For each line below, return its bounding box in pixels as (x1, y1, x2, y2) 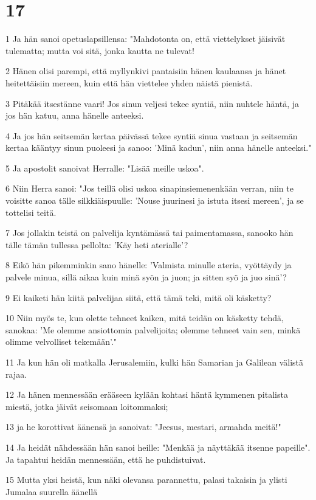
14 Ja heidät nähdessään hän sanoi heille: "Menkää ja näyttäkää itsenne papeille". (5, 440, 311, 453)
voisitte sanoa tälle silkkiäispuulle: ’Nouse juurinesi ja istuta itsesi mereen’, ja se (5, 194, 304, 207)
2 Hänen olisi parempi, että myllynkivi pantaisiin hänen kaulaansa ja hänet (5, 64, 286, 77)
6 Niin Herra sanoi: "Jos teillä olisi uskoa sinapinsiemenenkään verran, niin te (5, 182, 294, 195)
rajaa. (5, 367, 27, 380)
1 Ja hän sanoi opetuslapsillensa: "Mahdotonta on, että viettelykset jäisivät (5, 32, 286, 45)
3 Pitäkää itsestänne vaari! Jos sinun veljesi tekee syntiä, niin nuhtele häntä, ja (5, 97, 300, 109)
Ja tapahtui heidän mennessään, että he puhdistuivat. (5, 453, 206, 465)
